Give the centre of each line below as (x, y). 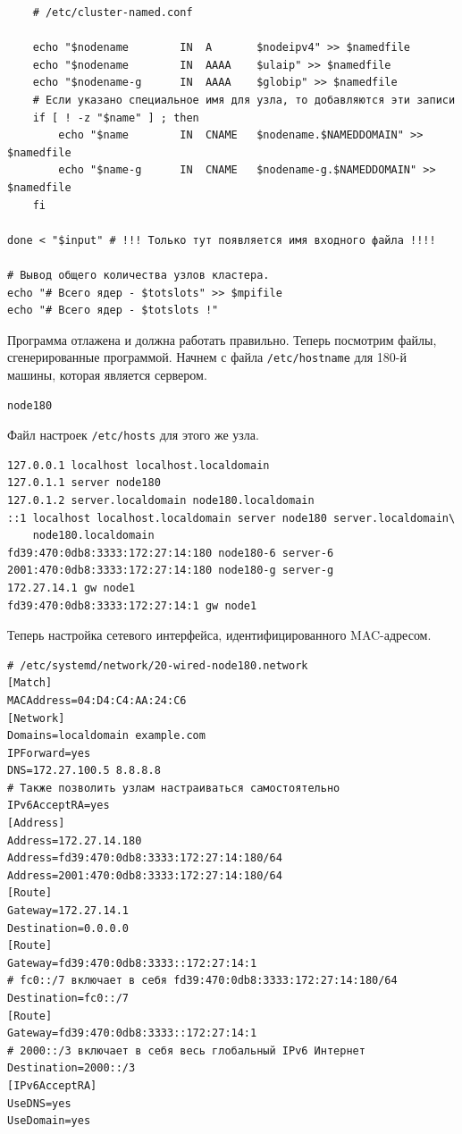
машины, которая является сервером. (107, 374)
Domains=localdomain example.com (106, 736)
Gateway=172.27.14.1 (68, 911)
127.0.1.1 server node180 (84, 483)
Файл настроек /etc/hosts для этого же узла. (133, 435)
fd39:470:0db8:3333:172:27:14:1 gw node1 (132, 605)
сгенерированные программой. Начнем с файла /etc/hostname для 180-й (207, 357)
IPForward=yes (49, 753)
